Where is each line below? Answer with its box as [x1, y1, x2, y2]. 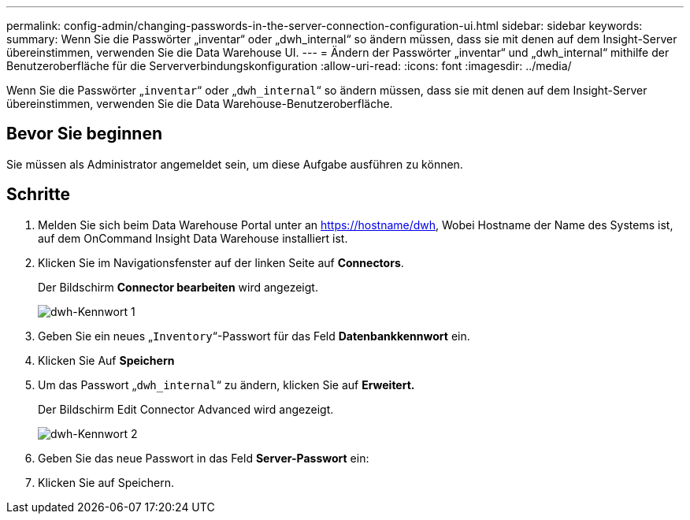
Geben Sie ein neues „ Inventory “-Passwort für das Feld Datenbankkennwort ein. [38, 329, 470, 343]
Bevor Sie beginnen [6, 124, 163, 144]
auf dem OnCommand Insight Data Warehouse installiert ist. [38, 231, 348, 245]
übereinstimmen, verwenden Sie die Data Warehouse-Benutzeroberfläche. [6, 97, 393, 110]
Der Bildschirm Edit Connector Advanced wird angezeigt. [38, 402, 334, 416]
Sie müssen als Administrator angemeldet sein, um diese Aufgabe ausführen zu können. [6, 157, 463, 171]
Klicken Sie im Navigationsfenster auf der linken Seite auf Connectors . [38, 255, 404, 269]
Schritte [6, 184, 70, 205]
